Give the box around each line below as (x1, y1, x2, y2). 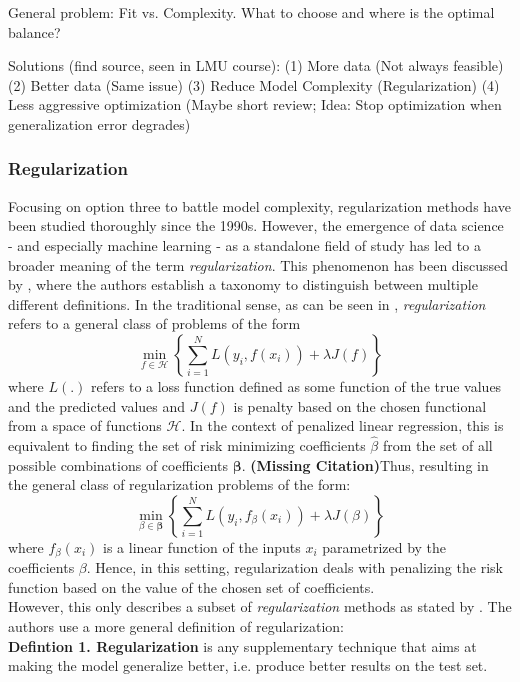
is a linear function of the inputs (103, 536, 301, 557)
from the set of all (382, 434, 493, 455)
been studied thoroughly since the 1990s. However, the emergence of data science (8, 215, 504, 236)
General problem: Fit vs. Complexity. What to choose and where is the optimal (8, 2, 495, 22)
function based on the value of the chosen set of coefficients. (8, 576, 375, 597)
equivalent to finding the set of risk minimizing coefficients (8, 434, 366, 455)
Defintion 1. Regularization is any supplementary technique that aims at (8, 635, 477, 656)
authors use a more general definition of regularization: (8, 615, 344, 636)
